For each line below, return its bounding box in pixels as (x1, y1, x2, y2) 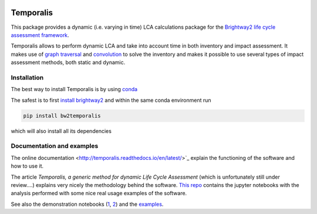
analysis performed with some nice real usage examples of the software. (11, 190, 187, 197)
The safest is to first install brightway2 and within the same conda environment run (11, 96, 211, 103)
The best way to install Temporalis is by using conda (11, 86, 138, 93)
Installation (11, 73, 44, 82)
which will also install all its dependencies (11, 127, 112, 135)
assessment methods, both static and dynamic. (11, 59, 126, 66)
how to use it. (11, 162, 44, 170)
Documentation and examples (11, 142, 99, 150)
